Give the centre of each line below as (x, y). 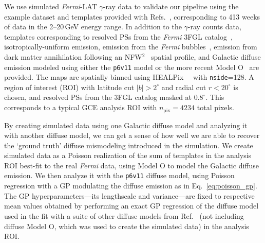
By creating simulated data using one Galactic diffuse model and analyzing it (126, 125)
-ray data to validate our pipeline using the (171, 6)
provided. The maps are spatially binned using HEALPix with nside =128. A (129, 77)
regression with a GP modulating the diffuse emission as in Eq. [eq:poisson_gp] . (131, 186)
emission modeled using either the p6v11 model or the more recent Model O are (132, 67)
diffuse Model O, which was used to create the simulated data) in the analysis (127, 226)
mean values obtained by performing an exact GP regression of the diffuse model (131, 206)
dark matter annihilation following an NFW (73, 56)
